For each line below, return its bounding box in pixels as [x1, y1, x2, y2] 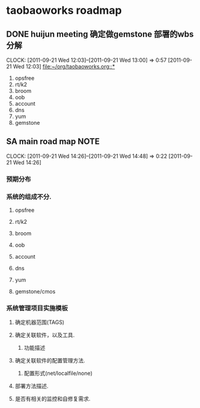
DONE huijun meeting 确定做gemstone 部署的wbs [6, 29, 194, 39]
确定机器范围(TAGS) [14, 319, 65, 326]
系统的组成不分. [6, 193, 52, 201]
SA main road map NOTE [6, 136, 100, 147]
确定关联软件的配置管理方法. [14, 357, 85, 364]
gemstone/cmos [14, 288, 56, 295]
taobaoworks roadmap [6, 4, 122, 17]
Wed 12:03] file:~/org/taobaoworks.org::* [13, 63, 115, 70]
